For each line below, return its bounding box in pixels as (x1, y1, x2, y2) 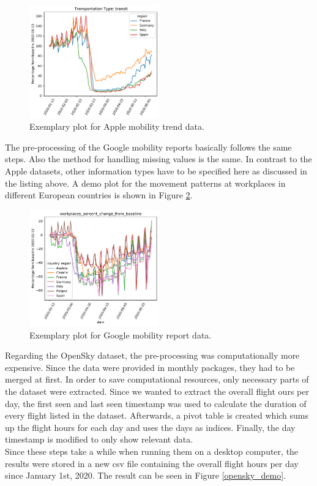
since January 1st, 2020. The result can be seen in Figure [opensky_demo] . (5, 469, 286, 482)
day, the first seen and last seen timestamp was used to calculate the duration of (5, 397, 307, 409)
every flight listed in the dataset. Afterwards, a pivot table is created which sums (5, 409, 309, 422)
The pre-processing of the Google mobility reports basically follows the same (5, 140, 292, 153)
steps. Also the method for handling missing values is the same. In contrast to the (5, 152, 312, 165)
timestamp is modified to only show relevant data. (5, 433, 193, 446)
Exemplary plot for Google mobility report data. (29, 328, 212, 341)
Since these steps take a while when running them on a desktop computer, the (5, 444, 299, 457)
